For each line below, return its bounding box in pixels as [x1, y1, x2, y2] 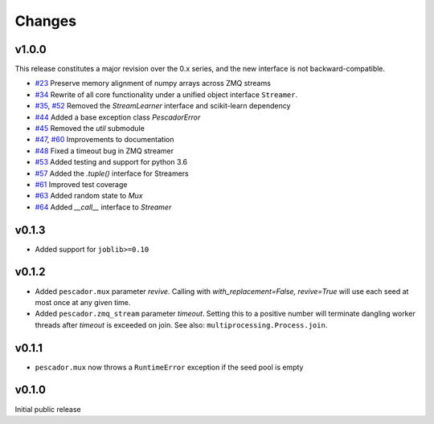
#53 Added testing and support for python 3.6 [35, 157, 188, 167]
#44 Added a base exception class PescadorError [35, 112, 201, 122]
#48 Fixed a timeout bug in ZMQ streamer [35, 145, 174, 156]
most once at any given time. [35, 297, 131, 307]
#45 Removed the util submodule [35, 124, 145, 133]
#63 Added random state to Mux [35, 191, 143, 201]
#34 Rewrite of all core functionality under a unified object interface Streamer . [35, 89, 297, 100]
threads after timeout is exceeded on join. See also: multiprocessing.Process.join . [35, 320, 328, 329]
